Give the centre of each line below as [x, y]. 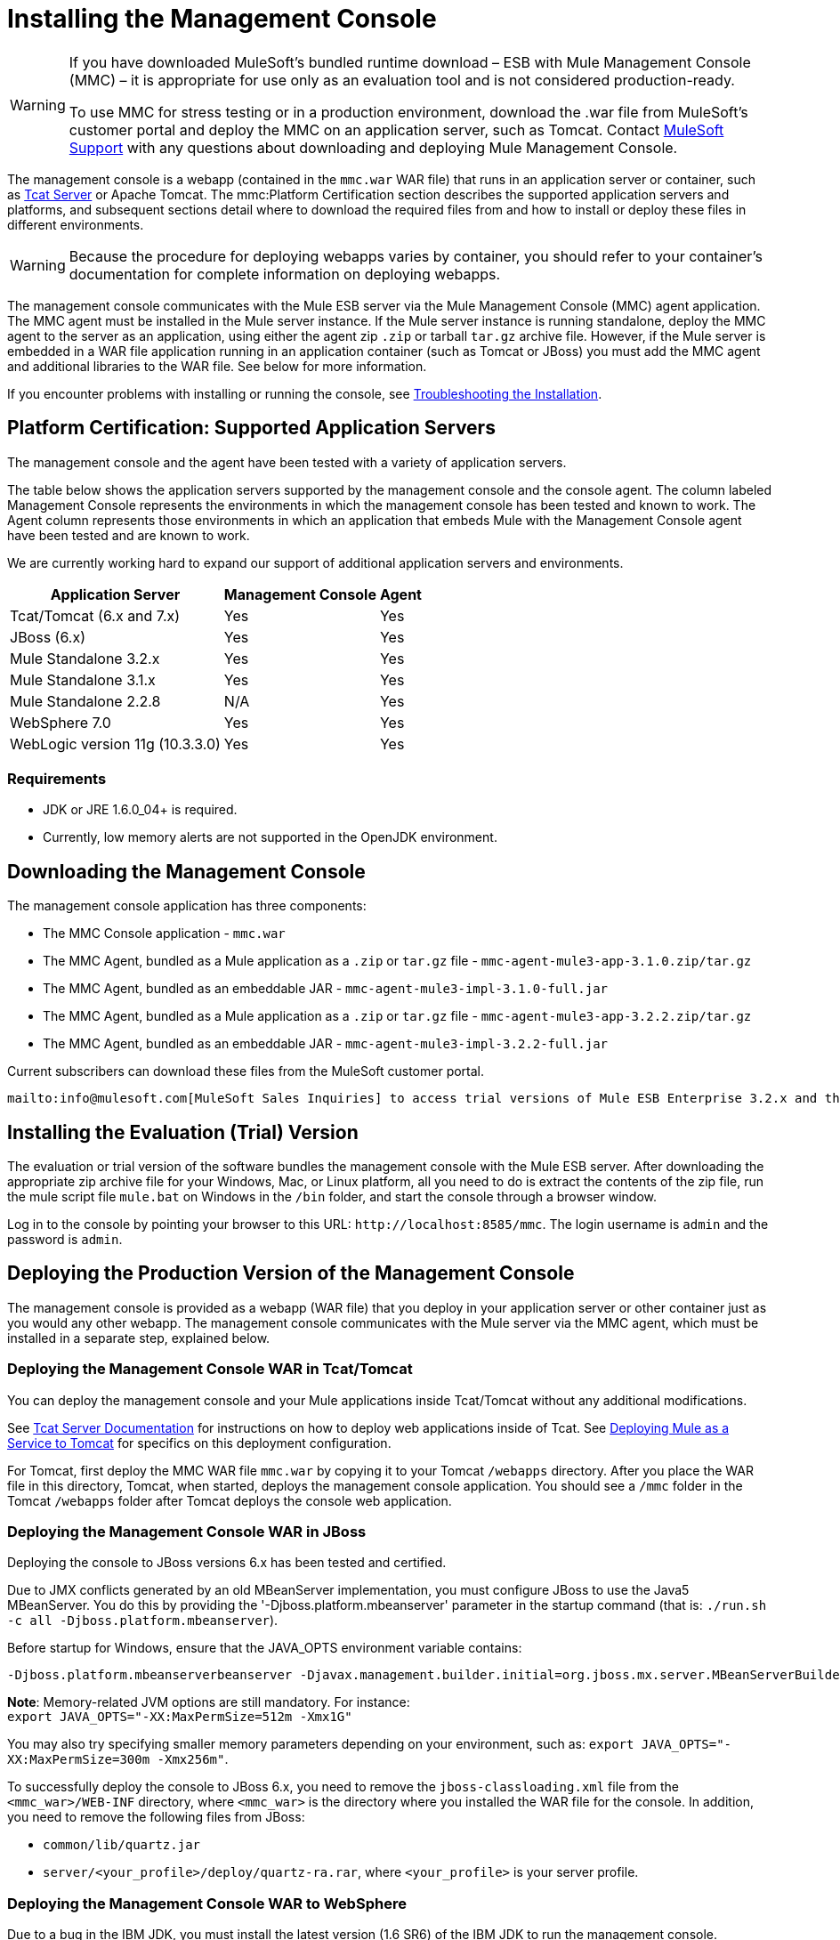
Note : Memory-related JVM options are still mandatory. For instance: [209, 1702]
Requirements [57, 778]
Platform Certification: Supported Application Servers [251, 428]
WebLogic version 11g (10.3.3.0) [115, 744]
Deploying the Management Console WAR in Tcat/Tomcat [210, 1369]
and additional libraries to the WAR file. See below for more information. [217, 366]
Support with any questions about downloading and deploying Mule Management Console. [373, 147]
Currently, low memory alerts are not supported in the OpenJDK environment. [270, 837]
